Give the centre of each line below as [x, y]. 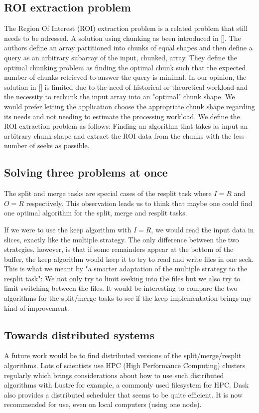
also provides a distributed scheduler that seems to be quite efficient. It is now [123, 394]
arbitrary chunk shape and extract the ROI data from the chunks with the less [124, 135]
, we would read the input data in [202, 229]
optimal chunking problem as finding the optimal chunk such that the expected [125, 67]
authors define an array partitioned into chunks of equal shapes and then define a [128, 48]
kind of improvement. [37, 308]
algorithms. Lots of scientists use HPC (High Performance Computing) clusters [125, 365]
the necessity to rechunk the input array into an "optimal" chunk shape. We [120, 97]
